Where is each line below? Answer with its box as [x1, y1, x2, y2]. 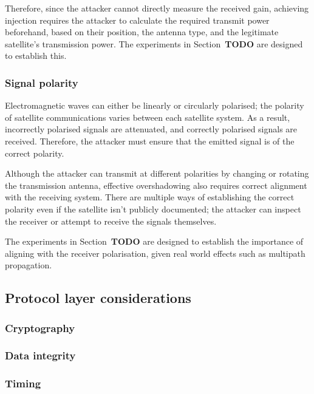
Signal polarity [5, 75, 78, 90]
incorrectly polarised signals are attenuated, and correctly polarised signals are [5, 123, 298, 135]
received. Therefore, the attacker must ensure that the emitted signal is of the [5, 134, 295, 147]
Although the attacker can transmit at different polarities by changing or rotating [5, 167, 309, 180]
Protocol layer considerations [5, 288, 191, 307]
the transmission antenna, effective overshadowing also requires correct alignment [5, 178, 307, 191]
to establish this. [5, 49, 67, 62]
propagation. [5, 259, 52, 271]
